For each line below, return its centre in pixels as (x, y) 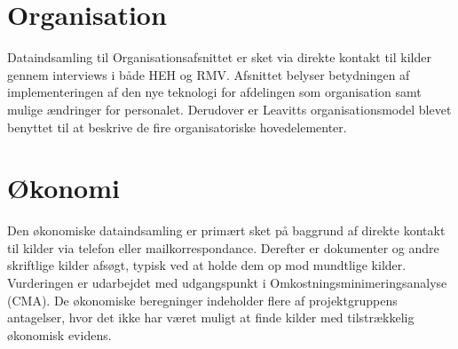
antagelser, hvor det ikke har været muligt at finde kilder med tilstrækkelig (211, 317)
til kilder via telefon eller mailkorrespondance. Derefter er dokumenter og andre (223, 247)
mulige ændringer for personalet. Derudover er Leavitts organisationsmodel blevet (229, 109)
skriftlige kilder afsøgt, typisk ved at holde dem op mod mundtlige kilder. (207, 265)
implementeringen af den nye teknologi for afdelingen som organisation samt (214, 92)
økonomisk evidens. (59, 334)
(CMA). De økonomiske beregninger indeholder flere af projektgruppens (202, 300)
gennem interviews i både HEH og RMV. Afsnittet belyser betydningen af (209, 74)
